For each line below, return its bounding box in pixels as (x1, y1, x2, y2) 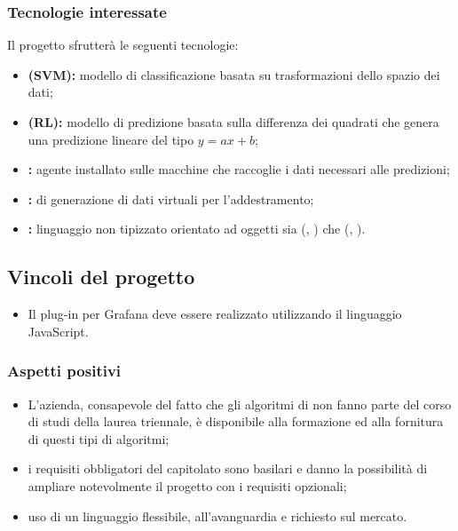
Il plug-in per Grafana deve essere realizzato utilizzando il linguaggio (28, 305, 402, 323)
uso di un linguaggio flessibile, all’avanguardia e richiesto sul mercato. (28, 506, 407, 525)
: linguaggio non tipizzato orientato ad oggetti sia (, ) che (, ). (28, 219, 366, 238)
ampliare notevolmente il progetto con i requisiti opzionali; (28, 476, 347, 495)
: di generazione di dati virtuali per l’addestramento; (28, 189, 314, 208)
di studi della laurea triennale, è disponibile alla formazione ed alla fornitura (28, 412, 444, 431)
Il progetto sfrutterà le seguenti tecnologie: (7, 36, 239, 54)
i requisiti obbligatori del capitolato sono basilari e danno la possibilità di (28, 459, 428, 478)
